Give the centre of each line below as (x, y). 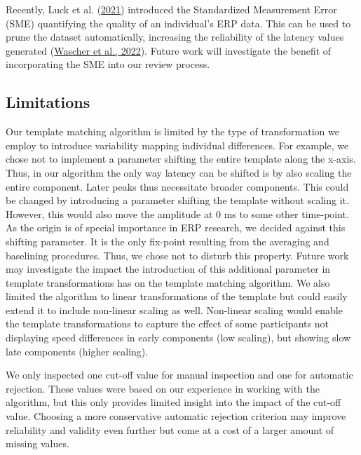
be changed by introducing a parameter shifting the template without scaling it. (177, 200)
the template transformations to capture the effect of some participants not (167, 324)
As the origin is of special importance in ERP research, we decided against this (176, 227)
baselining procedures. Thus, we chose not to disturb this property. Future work (177, 255)
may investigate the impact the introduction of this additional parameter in (168, 269)
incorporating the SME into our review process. (108, 64)
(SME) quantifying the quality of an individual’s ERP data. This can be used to (178, 23)
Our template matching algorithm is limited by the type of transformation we (172, 131)
